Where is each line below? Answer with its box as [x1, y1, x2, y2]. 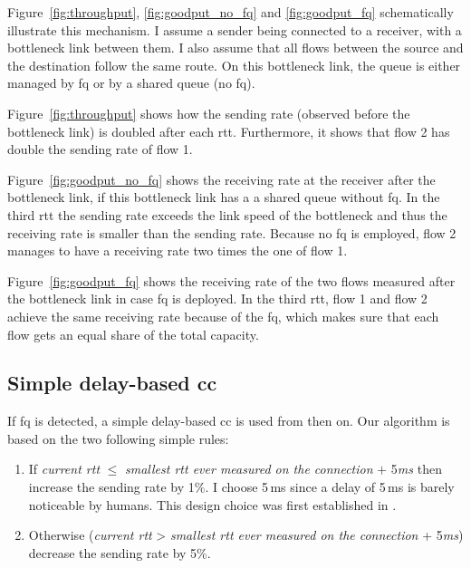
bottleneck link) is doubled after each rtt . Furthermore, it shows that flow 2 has [7, 121, 450, 140]
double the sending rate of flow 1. [7, 140, 193, 159]
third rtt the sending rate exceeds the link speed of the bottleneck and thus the [7, 205, 447, 224]
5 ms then [390, 459, 442, 478]
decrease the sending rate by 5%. [28, 543, 211, 562]
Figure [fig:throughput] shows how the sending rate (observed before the [7, 103, 410, 122]
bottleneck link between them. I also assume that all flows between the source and [7, 38, 464, 57]
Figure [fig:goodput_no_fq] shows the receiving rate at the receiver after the [7, 169, 436, 188]
